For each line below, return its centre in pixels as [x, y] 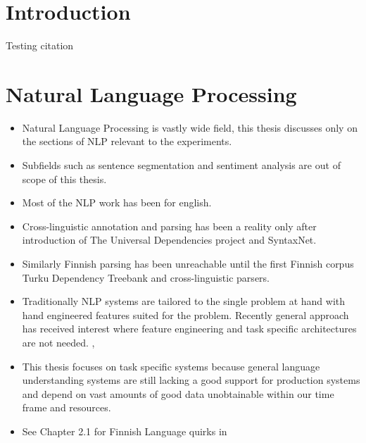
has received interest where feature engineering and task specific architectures [189, 329]
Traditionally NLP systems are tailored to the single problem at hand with [184, 301]
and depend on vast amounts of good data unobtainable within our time [178, 393]
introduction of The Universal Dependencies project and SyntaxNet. [169, 240]
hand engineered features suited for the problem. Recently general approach [185, 314]
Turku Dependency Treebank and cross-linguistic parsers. [146, 277]
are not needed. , [58, 342]
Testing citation [40, 45]
